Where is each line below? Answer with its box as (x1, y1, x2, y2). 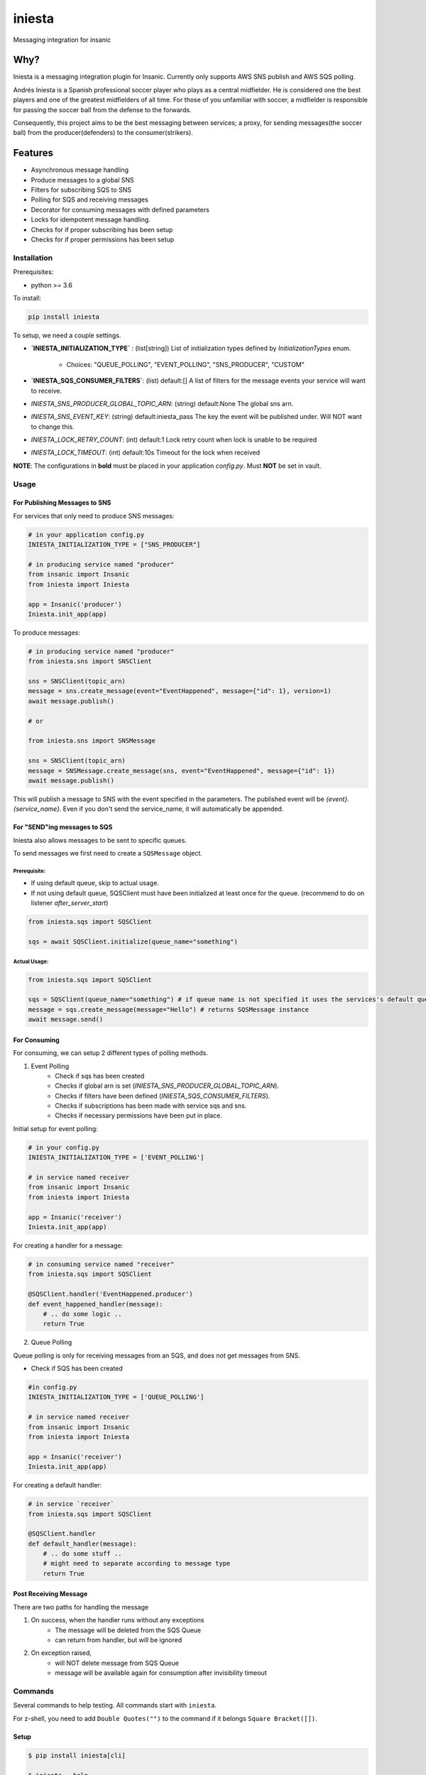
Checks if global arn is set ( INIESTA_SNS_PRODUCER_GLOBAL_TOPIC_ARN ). (55, 1081, 280, 1090)
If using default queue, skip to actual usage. (31, 879, 160, 887)
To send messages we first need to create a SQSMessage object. (13, 849, 202, 858)
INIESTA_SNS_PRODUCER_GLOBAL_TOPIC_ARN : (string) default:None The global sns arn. (31, 399, 294, 408)
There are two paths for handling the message (13, 1602, 149, 1611)
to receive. (31, 386, 62, 395)
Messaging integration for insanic (13, 35, 111, 44)
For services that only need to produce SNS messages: (13, 511, 175, 520)
